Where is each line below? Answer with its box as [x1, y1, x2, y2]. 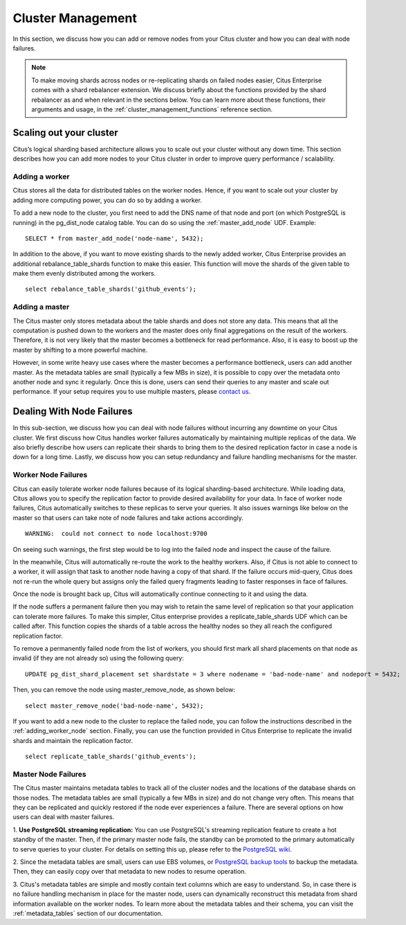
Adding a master [12, 302, 70, 312]
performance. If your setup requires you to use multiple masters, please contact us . [12, 388, 251, 396]
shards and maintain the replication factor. [12, 736, 133, 744]
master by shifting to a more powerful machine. [12, 345, 148, 354]
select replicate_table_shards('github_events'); [25, 753, 197, 761]
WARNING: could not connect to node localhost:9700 [25, 530, 207, 538]
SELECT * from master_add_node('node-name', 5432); [25, 234, 204, 242]
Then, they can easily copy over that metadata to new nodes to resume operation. [12, 868, 247, 876]
